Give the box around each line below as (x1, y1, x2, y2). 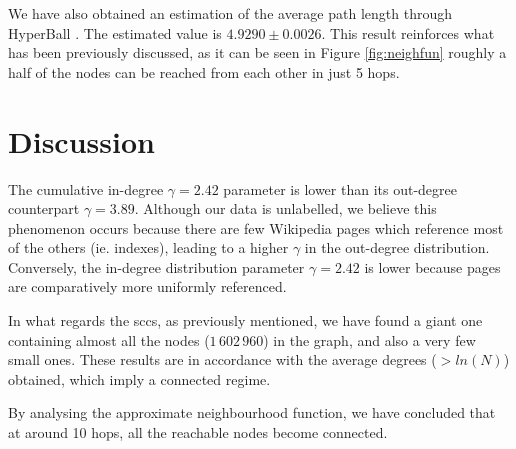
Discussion (8, 120, 155, 161)
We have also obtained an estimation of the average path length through (8, 3, 452, 23)
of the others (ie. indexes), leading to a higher (8, 237, 289, 258)
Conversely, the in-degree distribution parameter (8, 256, 305, 277)
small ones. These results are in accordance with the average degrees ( (8, 349, 437, 370)
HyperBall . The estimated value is (8, 22, 222, 43)
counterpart (8, 198, 80, 219)
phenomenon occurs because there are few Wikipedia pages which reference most (8, 217, 504, 238)
